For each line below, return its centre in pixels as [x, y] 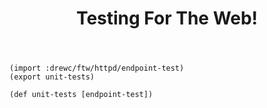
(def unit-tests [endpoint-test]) [81, 95]
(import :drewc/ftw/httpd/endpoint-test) [97, 68]
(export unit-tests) [52, 77]
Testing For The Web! [167, 18]
